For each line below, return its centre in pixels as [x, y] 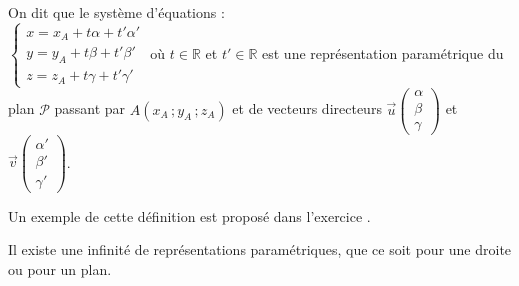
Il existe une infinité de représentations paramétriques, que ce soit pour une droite [260, 249]
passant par [90, 108]
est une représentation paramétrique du [383, 52]
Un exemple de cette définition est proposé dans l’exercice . [189, 215]
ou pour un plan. [60, 268]
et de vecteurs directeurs [307, 108]
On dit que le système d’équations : [116, 12]
